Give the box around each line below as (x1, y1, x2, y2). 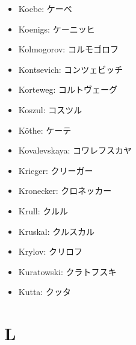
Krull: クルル (18, 204, 68, 217)
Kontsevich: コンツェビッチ (18, 63, 123, 75)
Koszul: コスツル (18, 103, 82, 116)
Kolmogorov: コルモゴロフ (18, 43, 119, 55)
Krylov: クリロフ (18, 245, 83, 258)
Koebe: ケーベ (18, 2, 72, 14)
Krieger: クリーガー (18, 164, 93, 176)
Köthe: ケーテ (18, 123, 72, 136)
